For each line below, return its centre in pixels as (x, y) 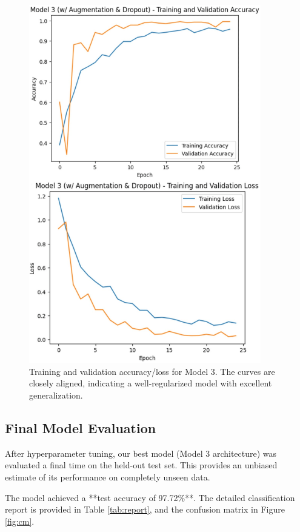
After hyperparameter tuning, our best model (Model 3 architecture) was (141, 453)
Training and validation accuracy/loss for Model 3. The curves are (152, 371)
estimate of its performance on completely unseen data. (108, 477)
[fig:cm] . (20, 521)
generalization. (56, 395)
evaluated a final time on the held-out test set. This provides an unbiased (141, 465)
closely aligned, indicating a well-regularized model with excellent (151, 383)
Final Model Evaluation (81, 428)
